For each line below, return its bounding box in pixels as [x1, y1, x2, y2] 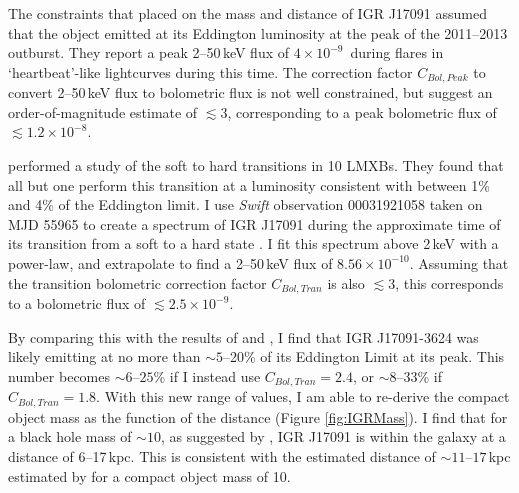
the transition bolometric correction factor [8, 272, 267, 293]
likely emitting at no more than [8, 346, 201, 367]
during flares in [350, 42, 444, 63]
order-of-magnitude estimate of [8, 101, 198, 122]
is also [327, 272, 365, 293]
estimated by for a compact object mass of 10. [8, 465, 291, 486]
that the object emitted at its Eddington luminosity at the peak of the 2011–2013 [8, 22, 508, 43]
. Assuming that [409, 252, 509, 273]
